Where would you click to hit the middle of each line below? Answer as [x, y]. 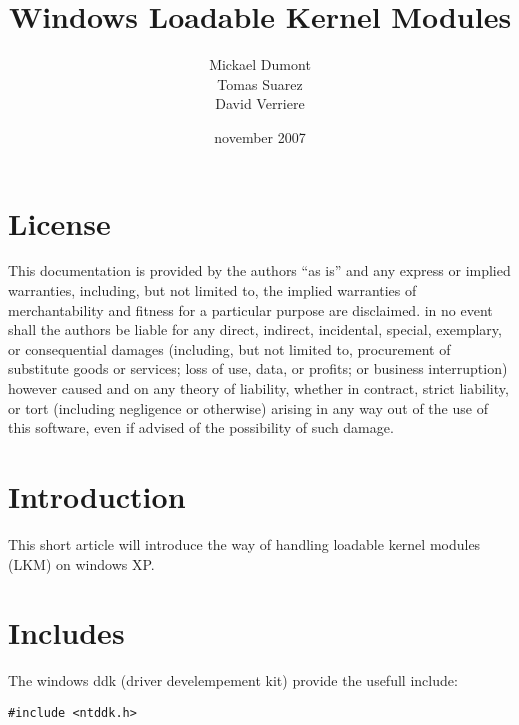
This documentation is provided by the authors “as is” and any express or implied [259, 270]
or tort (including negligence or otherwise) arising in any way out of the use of [248, 407]
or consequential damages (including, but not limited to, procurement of [229, 348]
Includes [66, 632]
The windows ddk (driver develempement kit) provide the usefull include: [233, 680]
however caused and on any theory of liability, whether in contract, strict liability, [258, 388]
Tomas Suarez [260, 83]
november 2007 [260, 136]
